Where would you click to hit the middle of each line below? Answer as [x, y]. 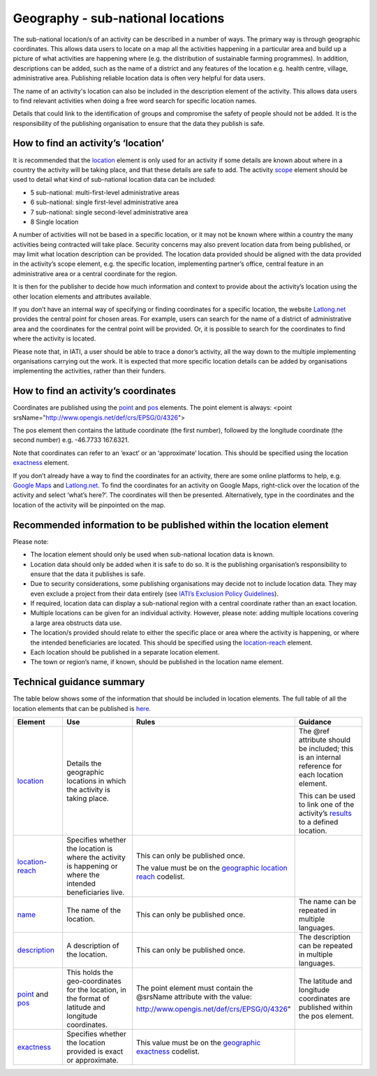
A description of [93, 946]
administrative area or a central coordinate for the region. [95, 273]
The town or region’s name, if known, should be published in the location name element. [157, 662]
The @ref [314, 731]
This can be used [327, 796]
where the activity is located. [54, 338]
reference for [320, 766]
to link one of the [326, 805]
